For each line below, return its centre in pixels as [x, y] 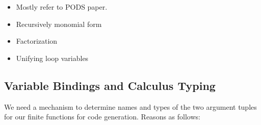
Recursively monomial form [59, 24]
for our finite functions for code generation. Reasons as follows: [102, 117]
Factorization [37, 41]
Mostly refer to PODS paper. [62, 7]
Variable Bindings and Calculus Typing [110, 85]
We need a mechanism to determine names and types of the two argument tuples [130, 106]
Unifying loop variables [52, 58]
